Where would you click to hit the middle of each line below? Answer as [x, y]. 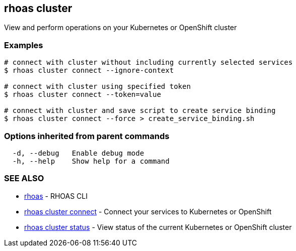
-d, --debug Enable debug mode [78, 153]
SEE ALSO [24, 178]
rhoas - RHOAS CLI [56, 196]
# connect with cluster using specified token [97, 87]
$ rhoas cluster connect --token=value [83, 95]
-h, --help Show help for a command [91, 161]
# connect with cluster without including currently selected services [149, 62]
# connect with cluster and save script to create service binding [140, 111]
